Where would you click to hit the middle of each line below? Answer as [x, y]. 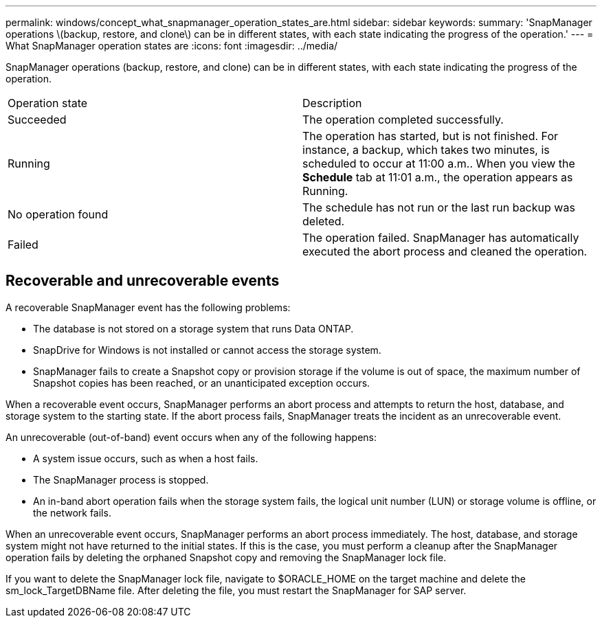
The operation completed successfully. [403, 120]
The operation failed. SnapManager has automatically [441, 238]
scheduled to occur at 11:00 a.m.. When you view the [439, 163]
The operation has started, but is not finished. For [431, 136]
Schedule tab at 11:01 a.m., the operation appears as [438, 177]
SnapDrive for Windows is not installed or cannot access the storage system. [207, 350]
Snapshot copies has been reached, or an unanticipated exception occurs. [202, 383]
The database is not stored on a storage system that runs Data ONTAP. [193, 328]
